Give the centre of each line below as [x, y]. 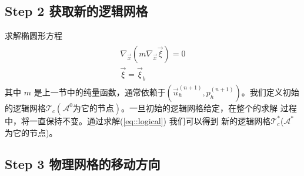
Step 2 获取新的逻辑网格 [76, 11]
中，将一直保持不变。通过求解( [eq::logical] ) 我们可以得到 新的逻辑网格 [138, 120]
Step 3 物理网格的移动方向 [83, 164]
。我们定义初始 [270, 92]
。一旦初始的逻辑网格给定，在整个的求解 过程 [209, 107]
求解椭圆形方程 [34, 36]
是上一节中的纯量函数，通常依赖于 [100, 92]
